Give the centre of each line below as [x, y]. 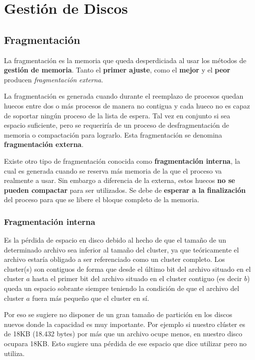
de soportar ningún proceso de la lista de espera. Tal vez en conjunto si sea [117, 115]
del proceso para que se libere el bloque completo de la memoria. [102, 199]
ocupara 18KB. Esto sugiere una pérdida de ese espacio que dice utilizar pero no [125, 343]
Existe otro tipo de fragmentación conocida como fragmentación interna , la [122, 161]
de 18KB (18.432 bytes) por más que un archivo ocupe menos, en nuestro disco [123, 334]
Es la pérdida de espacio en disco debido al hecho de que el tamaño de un [115, 240]
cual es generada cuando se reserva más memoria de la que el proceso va [113, 170]
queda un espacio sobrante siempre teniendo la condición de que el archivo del [122, 288]
